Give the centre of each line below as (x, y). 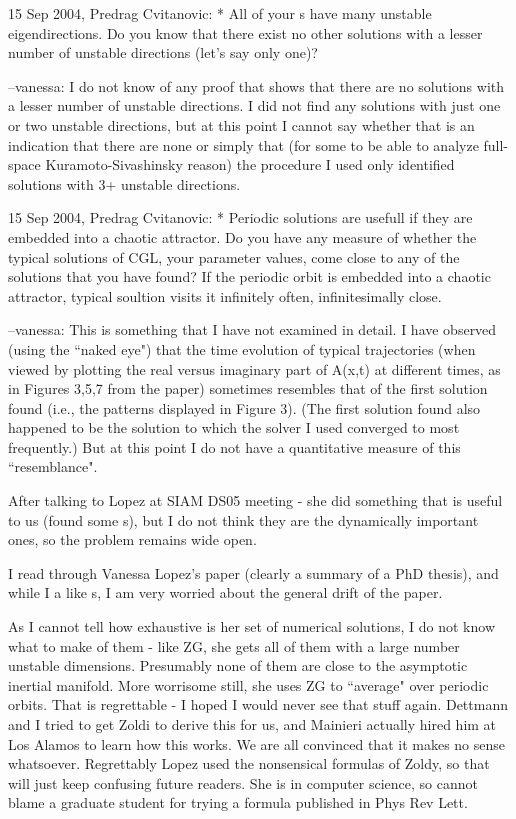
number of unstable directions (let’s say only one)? (163, 52)
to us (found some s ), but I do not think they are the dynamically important (243, 519)
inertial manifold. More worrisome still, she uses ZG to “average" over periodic (248, 684)
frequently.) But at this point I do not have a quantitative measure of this (234, 446)
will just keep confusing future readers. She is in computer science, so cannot (243, 782)
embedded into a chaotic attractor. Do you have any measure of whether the (242, 236)
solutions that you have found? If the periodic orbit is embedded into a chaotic (249, 276)
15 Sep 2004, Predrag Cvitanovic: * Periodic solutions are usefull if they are (240, 217)
